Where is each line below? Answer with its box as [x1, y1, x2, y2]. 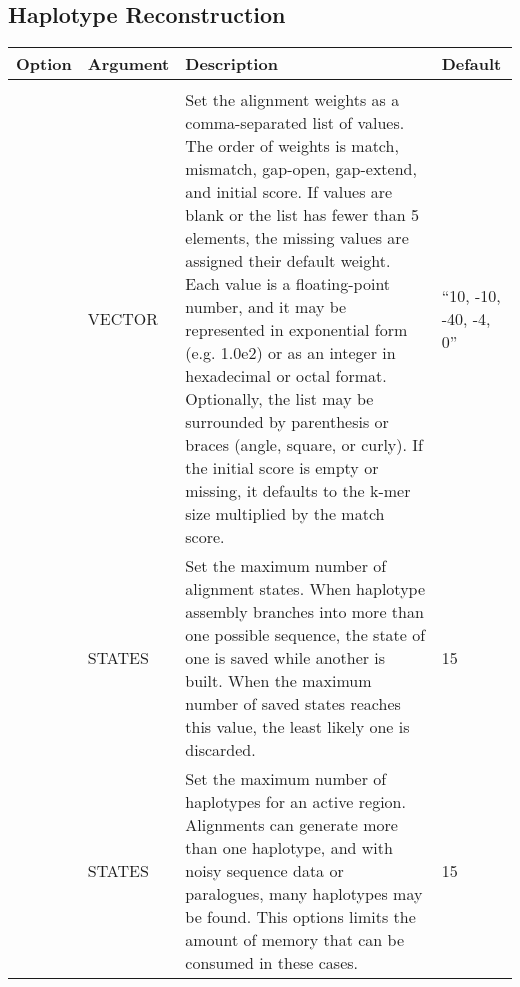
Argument [87, 52, 170, 76]
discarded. [185, 738, 256, 762]
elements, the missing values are [185, 226, 409, 250]
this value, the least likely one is [185, 715, 410, 739]
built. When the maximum [185, 669, 372, 693]
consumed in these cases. [185, 951, 359, 975]
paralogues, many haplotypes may [185, 882, 423, 906]
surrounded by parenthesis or [185, 410, 389, 434]
